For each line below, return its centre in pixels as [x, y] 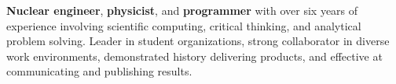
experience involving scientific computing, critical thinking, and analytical [184, 25]
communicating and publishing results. [99, 71]
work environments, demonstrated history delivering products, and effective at [194, 56]
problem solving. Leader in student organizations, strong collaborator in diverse [198, 41]
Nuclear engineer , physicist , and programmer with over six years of [182, 10]
